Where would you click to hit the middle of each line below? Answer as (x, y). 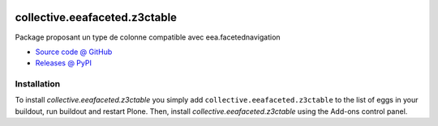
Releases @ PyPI (64, 63)
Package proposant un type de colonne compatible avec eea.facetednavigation (148, 37)
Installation (38, 84)
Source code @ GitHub (74, 52)
